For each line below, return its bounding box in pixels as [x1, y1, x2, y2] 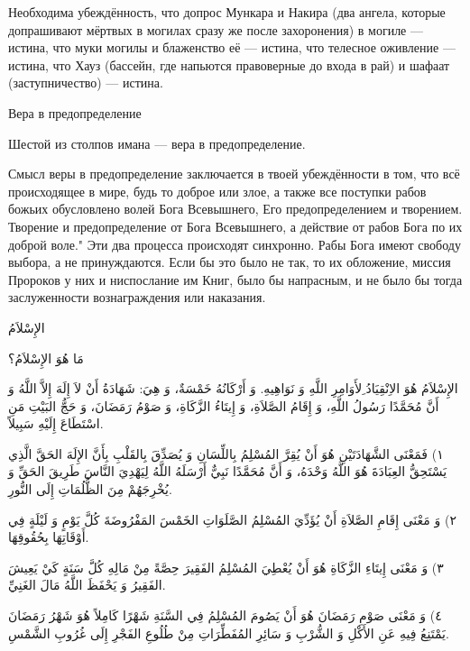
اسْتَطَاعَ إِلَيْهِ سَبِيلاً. [8, 414, 104, 433]
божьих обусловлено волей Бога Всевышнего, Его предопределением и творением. [8, 199, 463, 218]
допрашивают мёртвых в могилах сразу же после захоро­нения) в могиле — [8, 20, 423, 39]
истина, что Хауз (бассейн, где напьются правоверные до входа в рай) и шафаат [8, 55, 450, 74]
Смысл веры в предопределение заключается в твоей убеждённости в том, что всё [8, 164, 460, 183]
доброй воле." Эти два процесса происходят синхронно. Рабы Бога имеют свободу [8, 234, 461, 253]
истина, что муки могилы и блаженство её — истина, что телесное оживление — [8, 38, 456, 57]
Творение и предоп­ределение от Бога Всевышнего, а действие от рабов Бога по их [8, 216, 463, 235]
